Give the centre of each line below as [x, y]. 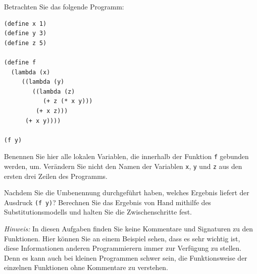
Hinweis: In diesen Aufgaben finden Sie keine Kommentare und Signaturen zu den [128, 229]
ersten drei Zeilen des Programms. [56, 176]
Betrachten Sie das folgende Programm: [64, 6]
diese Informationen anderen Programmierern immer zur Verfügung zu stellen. [123, 248]
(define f [20, 62]
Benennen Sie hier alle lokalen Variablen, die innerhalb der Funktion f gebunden [127, 156]
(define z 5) [25, 43]
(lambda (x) [31, 72]
